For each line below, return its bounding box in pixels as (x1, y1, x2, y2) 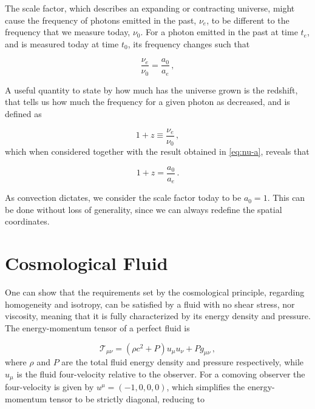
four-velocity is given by (5, 380, 94, 393)
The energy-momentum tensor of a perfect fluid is (5, 321, 190, 334)
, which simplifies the (166, 380, 245, 393)
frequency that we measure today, (5, 25, 130, 38)
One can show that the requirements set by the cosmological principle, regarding (5, 286, 305, 299)
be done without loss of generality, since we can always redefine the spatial (5, 203, 282, 215)
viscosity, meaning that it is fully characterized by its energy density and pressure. (5, 309, 311, 322)
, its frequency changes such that (127, 37, 250, 50)
